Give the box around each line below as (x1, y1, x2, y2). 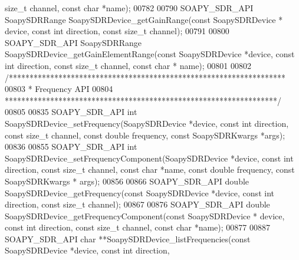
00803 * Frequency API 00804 (5, 83, 113, 95)
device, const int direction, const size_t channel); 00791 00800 (5, 25, 229, 37)
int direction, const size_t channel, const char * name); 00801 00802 (5, 59, 252, 71)
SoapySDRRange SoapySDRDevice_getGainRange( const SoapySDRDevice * (5, 13, 283, 25)
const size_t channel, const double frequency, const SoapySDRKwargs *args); (5, 129, 285, 141)
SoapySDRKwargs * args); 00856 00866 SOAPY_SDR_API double (5, 175, 249, 187)
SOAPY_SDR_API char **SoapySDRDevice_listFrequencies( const (5, 232, 251, 245)
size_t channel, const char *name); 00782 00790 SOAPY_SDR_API (5, 2, 254, 14)
